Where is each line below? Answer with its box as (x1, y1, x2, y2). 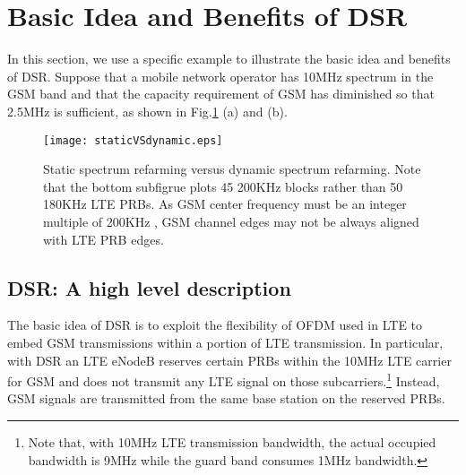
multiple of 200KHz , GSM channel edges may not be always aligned (43, 212, 419, 230)
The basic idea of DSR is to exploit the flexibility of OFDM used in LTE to (7, 315, 423, 334)
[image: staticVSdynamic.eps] (43, 134, 223, 147)
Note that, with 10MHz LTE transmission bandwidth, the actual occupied (28, 432, 436, 451)
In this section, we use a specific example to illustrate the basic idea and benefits (7, 49, 451, 68)
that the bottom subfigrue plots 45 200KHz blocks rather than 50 (43, 177, 403, 195)
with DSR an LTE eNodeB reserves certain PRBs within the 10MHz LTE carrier (7, 350, 452, 369)
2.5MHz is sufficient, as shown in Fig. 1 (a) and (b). (7, 101, 288, 120)
